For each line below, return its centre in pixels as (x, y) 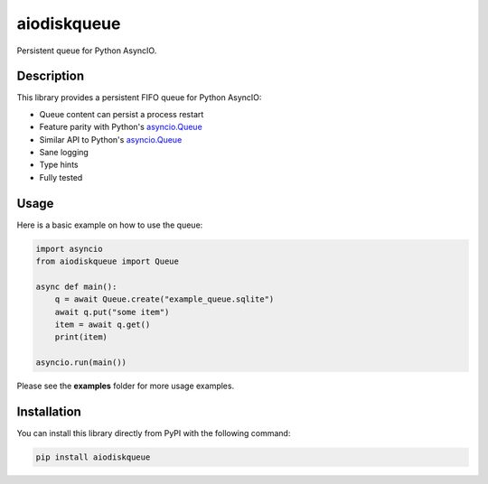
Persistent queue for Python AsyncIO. (87, 51)
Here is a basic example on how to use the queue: (110, 225)
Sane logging (64, 153)
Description (51, 76)
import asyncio (69, 249)
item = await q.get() (103, 325)
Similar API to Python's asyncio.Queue (111, 139)
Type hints (59, 165)
